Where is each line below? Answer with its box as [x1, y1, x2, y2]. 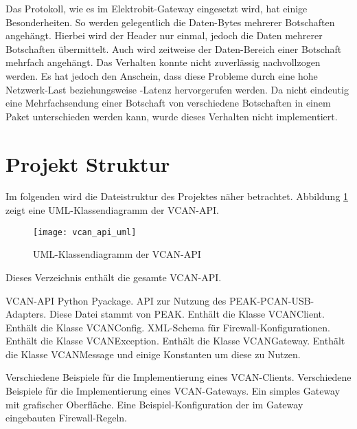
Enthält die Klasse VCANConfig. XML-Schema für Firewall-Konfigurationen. [5, 320, 331, 334]
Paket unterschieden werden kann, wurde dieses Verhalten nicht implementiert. [5, 109, 338, 123]
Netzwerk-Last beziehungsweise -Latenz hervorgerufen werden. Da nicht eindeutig [5, 82, 349, 96]
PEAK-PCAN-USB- [229, 293, 314, 307]
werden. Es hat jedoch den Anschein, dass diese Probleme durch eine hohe [5, 68, 318, 82]
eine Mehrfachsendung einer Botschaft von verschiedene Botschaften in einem [5, 96, 331, 110]
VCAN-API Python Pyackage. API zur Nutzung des [5, 293, 227, 307]
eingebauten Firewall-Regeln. [5, 410, 127, 425]
